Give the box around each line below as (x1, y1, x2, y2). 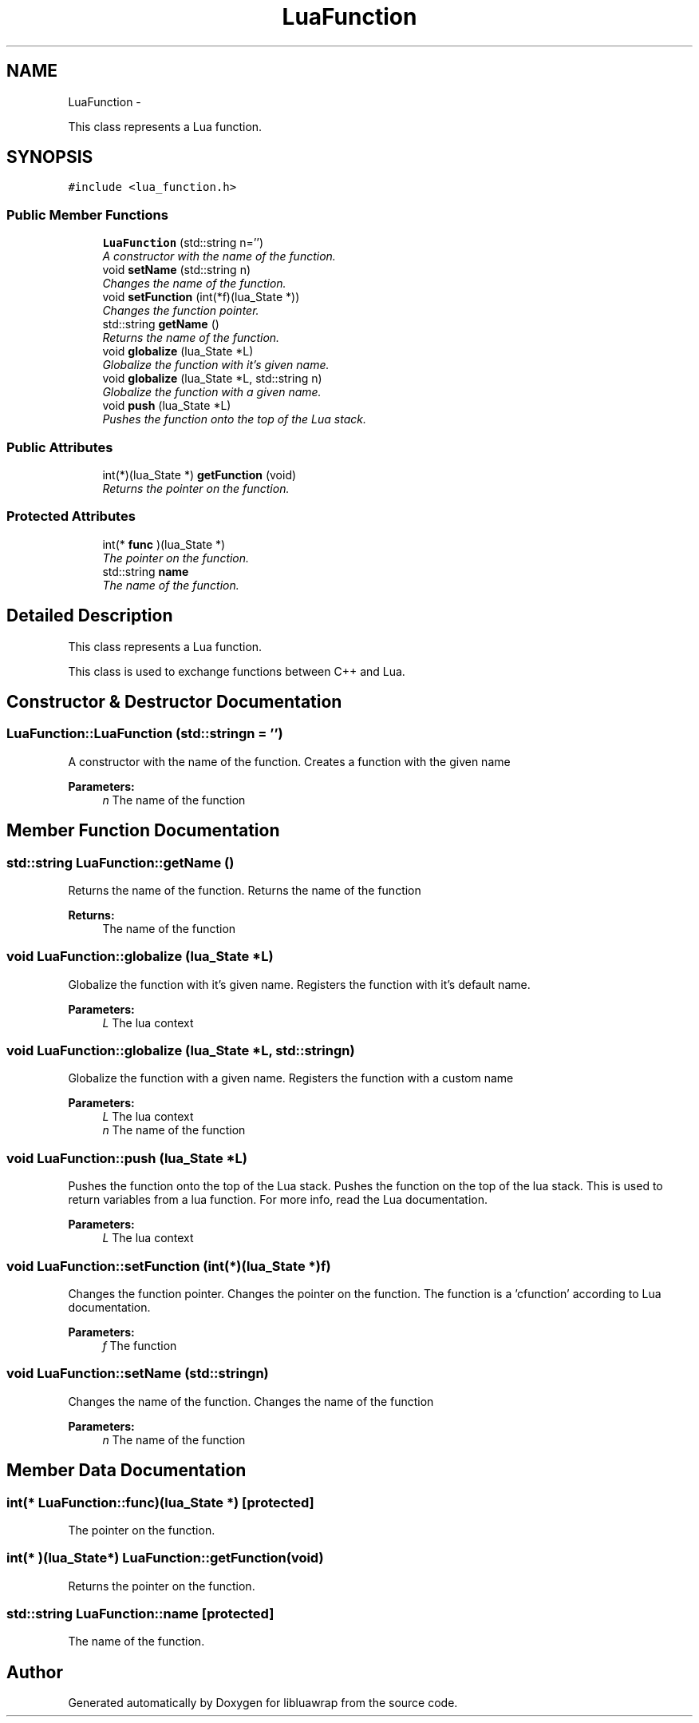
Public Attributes (6, 439, 113, 455)
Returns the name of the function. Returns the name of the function (68, 883, 421, 897)
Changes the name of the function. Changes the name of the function (68, 1394, 434, 1408)
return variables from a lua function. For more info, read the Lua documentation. (68, 1193, 488, 1207)
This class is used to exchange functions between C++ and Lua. (68, 664, 405, 678)
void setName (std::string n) (102, 263, 251, 277)
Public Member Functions (6, 206, 168, 223)
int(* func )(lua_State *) (102, 537, 226, 551)
